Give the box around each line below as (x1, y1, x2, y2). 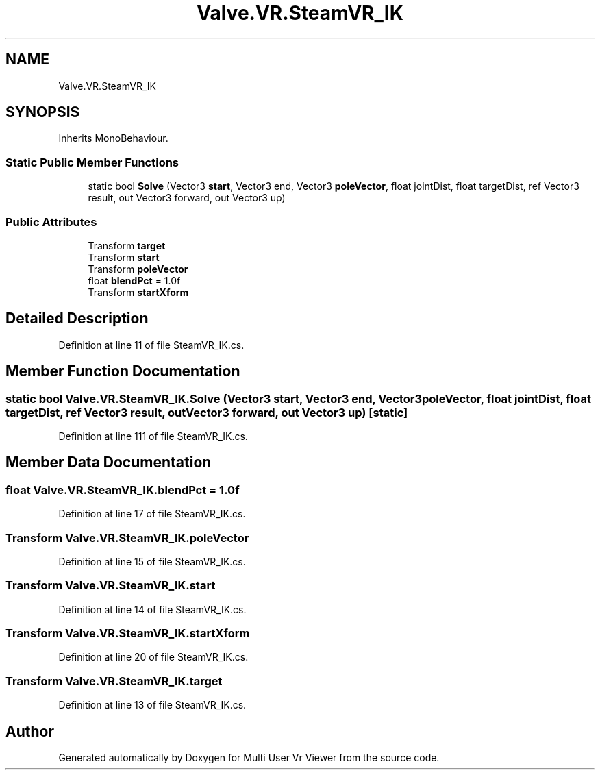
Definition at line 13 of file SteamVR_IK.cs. (58, 699, 247, 711)
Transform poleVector (88, 262, 188, 275)
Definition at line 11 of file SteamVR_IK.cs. (58, 339, 245, 351)
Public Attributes (5, 214, 97, 229)
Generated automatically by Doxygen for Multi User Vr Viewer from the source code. (58, 752, 440, 764)
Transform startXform (88, 286, 189, 298)
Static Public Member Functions (5, 155, 179, 169)
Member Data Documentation (5, 454, 212, 471)
